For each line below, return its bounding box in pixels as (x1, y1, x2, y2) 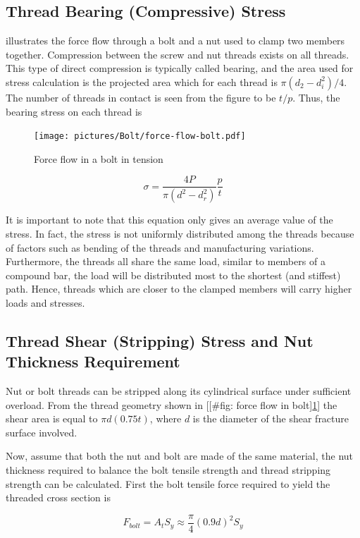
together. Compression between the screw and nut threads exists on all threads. (6, 47, 349, 61)
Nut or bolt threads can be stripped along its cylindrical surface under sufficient (6, 384, 352, 398)
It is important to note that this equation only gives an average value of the (6, 212, 333, 227)
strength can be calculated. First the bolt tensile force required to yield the (6, 476, 330, 491)
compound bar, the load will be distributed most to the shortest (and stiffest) (6, 267, 341, 282)
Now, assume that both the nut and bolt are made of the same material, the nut (6, 448, 354, 463)
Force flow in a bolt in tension (34, 151, 163, 166)
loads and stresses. (6, 295, 85, 310)
